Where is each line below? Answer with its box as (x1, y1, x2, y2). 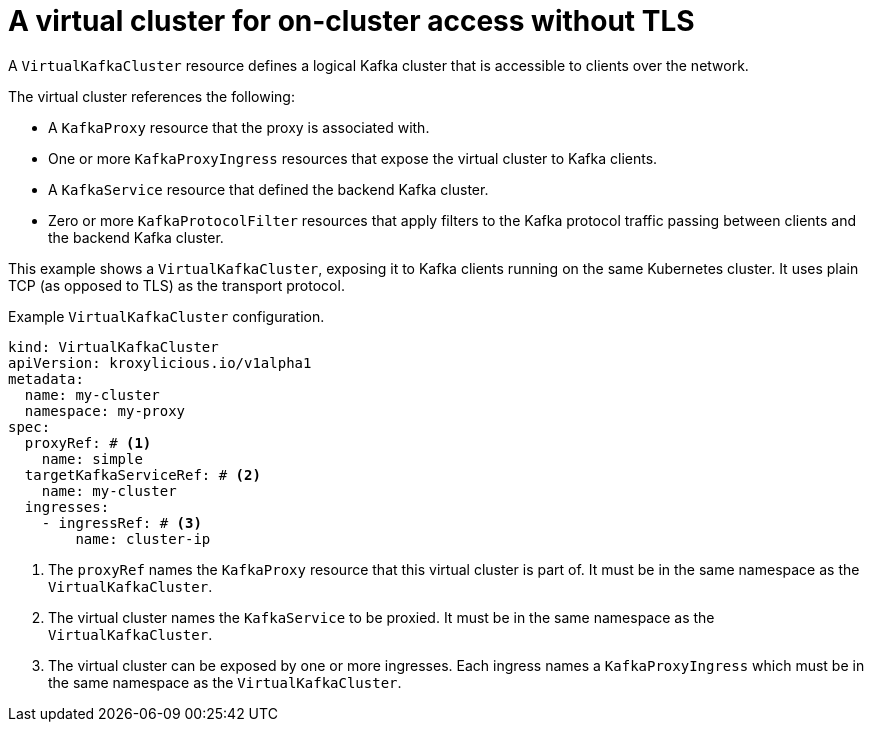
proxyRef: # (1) (24, 434, 152, 451)
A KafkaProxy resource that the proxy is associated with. (48, 118, 430, 136)
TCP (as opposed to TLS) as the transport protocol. (8, 276, 345, 294)
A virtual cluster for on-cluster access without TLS (8, 4, 695, 38)
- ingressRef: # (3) (41, 514, 202, 531)
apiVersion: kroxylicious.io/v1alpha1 (8, 354, 312, 371)
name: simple (41, 450, 143, 467)
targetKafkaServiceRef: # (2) (24, 466, 261, 483)
